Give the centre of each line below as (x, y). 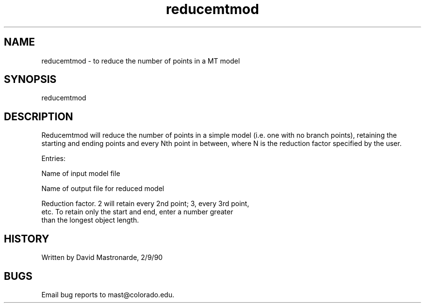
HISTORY (27, 239)
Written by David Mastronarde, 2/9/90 (102, 258)
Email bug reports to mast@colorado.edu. (108, 294)
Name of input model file (81, 174)
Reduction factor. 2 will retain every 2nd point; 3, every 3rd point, (145, 204)
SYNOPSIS (30, 80)
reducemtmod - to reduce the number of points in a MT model (141, 61)
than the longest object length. (90, 220)
